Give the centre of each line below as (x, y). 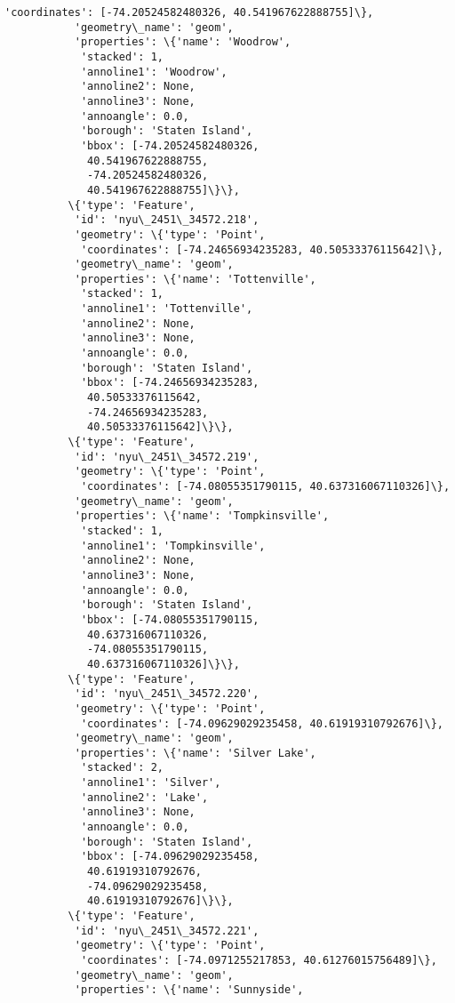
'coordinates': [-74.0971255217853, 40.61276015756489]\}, (259, 960)
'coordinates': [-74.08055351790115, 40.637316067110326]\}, (265, 486)
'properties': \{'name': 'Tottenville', (195, 279)
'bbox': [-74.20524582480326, (170, 145)
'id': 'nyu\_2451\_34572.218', (167, 220)
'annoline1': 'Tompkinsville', (173, 546)
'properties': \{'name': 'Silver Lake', (195, 753)
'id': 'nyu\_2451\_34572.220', (167, 694)
